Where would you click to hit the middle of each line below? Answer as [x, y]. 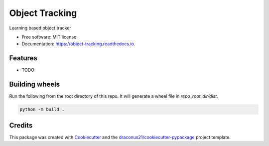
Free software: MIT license [49, 37]
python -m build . [42, 109]
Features [23, 58]
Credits [21, 125]
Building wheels [34, 84]
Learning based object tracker [40, 28]
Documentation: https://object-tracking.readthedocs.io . [78, 44]
